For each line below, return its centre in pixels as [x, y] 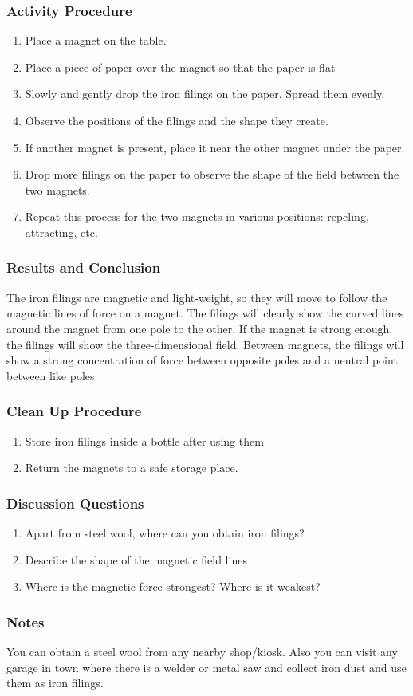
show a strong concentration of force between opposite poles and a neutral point [202, 360]
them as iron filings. [55, 683]
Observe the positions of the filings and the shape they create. [177, 120]
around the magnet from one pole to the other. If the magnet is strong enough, [200, 328]
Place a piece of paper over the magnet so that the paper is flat [180, 67]
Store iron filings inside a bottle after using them [144, 440]
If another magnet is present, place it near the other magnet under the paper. [215, 147]
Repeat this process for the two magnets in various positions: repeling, [197, 216]
